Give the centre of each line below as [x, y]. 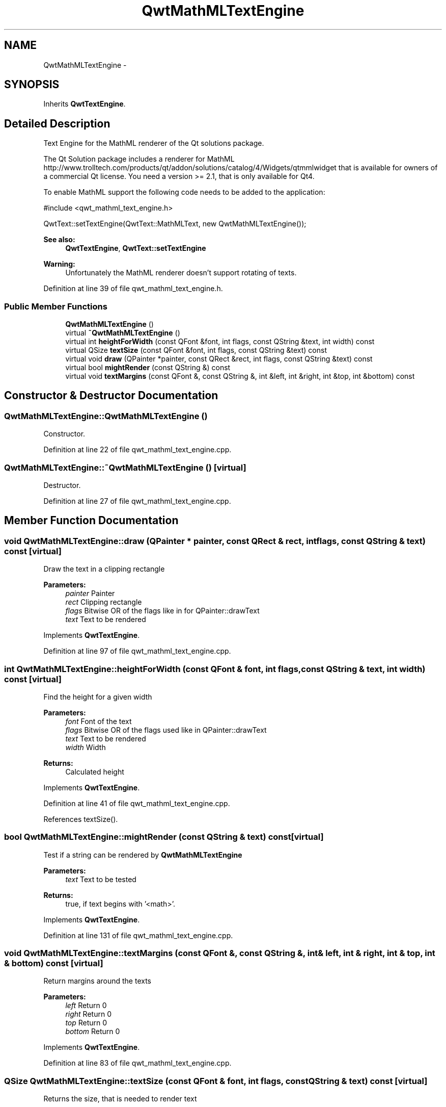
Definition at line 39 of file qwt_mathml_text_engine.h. [133, 289]
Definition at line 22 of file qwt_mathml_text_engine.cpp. [137, 450]
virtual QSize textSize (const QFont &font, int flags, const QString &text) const [196, 350]
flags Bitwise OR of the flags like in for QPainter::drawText [162, 611]
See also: [59, 240]
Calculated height [95, 771]
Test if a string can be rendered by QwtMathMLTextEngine [143, 855]
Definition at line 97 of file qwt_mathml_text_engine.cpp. [137, 651]
